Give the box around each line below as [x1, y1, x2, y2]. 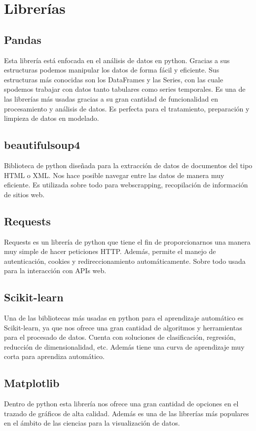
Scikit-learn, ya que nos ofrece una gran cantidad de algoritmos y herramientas [4, 322, 242, 332]
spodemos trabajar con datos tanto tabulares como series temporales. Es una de [4, 84, 246, 94]
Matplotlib [4, 375, 60, 391]
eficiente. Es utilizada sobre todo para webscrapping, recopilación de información [4, 180, 248, 190]
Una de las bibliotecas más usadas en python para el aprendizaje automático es [4, 313, 244, 323]
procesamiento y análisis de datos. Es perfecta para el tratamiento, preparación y [4, 103, 250, 113]
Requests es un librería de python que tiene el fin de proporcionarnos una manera [4, 236, 251, 247]
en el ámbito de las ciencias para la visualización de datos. [4, 418, 180, 428]
